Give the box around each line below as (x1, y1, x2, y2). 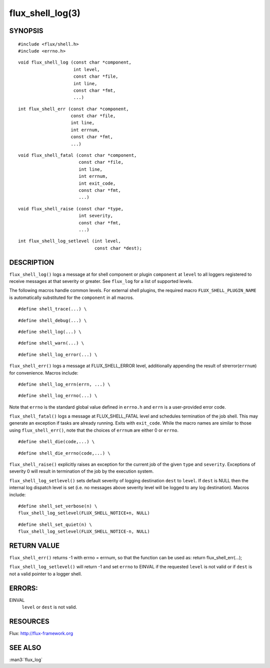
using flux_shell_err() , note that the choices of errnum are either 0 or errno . (9, 427, 179, 433)
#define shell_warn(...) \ (18, 341, 84, 346)
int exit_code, (78, 180, 116, 186)
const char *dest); (94, 245, 142, 251)
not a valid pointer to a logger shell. (9, 571, 82, 577)
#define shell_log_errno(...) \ (18, 393, 97, 399)
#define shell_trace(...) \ (18, 306, 87, 312)
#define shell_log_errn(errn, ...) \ (18, 381, 111, 387)
